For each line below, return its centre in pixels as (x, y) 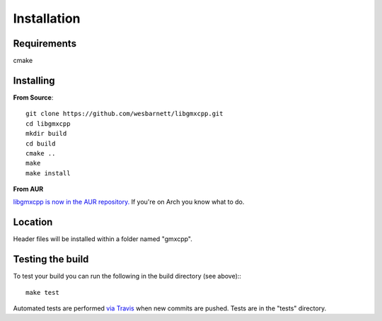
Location (33, 222)
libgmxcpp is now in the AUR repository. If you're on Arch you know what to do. (129, 202)
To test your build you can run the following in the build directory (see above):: (127, 276)
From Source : (33, 97)
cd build (41, 144)
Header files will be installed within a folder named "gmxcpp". (103, 239)
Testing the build (51, 259)
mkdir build (46, 134)
